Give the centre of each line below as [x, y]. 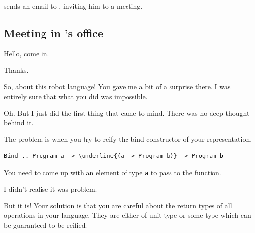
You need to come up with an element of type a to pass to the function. [113, 172]
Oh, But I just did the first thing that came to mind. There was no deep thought [127, 113]
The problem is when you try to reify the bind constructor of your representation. [128, 139]
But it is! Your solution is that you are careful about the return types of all [118, 205]
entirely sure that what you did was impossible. [76, 96]
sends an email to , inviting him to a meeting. [73, 6]
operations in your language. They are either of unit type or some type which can [127, 215]
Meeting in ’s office [54, 32]
